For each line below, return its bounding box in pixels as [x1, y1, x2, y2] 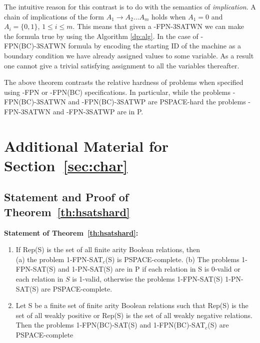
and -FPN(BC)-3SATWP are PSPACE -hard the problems [68, 96, 246, 107]
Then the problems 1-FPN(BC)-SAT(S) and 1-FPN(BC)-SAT [15, 320, 205, 330]
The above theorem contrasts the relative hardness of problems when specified [4, 77, 243, 87]
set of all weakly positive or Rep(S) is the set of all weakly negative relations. [15, 310, 252, 320]
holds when [151, 11, 186, 21]
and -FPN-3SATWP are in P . [52, 106, 143, 116]
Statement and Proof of [4, 189, 129, 205]
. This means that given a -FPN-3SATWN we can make [72, 21, 244, 31]
